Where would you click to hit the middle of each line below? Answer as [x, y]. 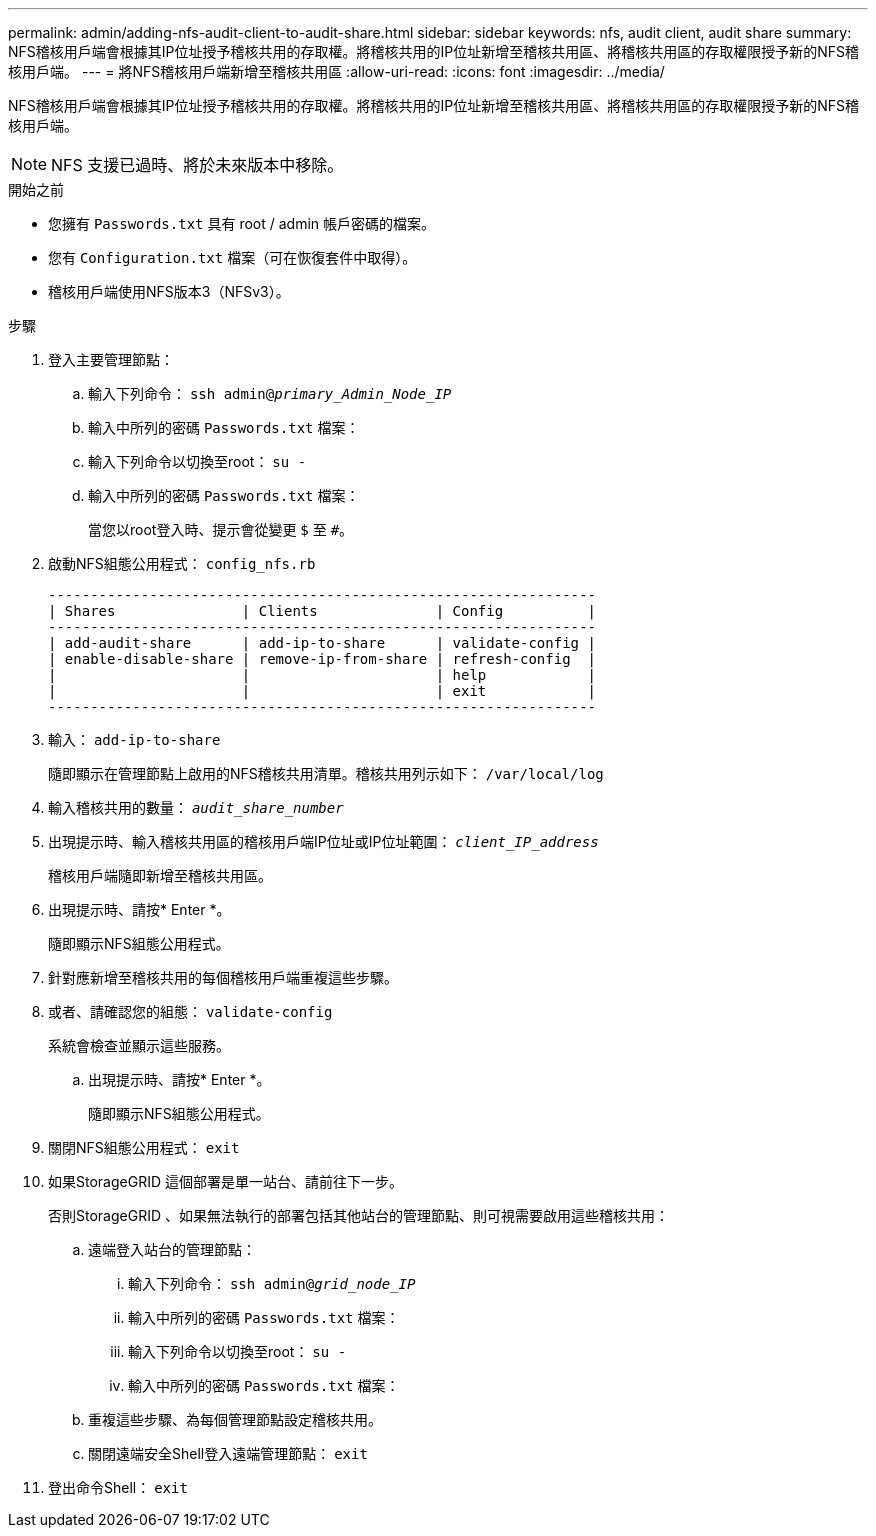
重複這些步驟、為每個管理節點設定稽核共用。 [235, 1419]
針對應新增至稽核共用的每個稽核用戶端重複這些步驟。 [223, 977]
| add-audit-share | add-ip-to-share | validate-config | [322, 643]
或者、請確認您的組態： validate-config [190, 1011]
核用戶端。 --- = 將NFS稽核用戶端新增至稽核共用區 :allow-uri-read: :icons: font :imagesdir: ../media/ [336, 71]
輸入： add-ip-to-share [134, 739]
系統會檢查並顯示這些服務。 [139, 1045]
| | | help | [322, 675]
